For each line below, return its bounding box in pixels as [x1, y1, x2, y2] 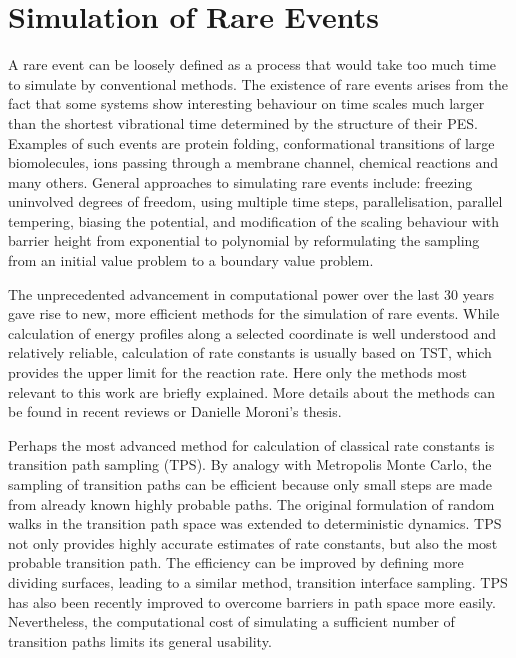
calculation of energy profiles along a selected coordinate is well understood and [8, 322, 497, 343]
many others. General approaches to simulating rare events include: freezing [8, 171, 473, 192]
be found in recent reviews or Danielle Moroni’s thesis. [8, 401, 342, 422]
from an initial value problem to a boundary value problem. [8, 250, 374, 271]
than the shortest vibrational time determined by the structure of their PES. [8, 112, 478, 133]
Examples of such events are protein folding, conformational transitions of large [8, 132, 495, 153]
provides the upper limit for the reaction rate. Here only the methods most [8, 362, 467, 383]
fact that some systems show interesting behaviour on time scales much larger [8, 93, 485, 114]
